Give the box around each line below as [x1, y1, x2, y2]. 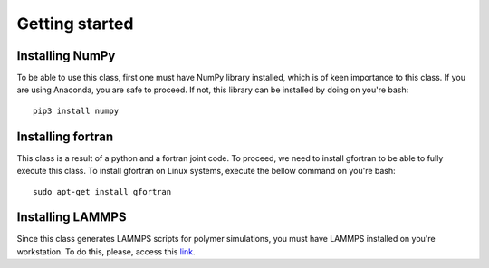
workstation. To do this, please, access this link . [16, 245, 196, 257]
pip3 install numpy [33, 105, 120, 116]
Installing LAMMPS [16, 209, 127, 225]
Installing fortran [16, 129, 114, 144]
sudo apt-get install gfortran [33, 187, 172, 196]
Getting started [16, 14, 134, 33]
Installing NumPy [16, 48, 116, 63]
